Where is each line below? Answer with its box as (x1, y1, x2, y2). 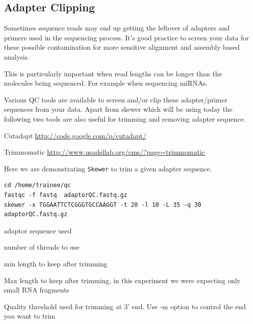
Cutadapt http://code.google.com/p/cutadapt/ (4, 130, 146, 140)
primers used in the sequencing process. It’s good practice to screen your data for (4, 32, 249, 42)
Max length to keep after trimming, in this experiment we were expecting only (4, 275, 241, 285)
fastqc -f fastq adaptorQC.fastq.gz (4, 191, 127, 198)
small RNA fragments (4, 285, 69, 295)
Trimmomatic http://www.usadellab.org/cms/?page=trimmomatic (4, 147, 205, 157)
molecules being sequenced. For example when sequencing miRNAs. (4, 78, 208, 88)
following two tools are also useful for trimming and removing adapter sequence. (4, 113, 246, 124)
